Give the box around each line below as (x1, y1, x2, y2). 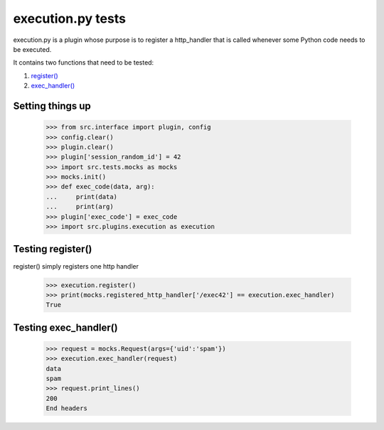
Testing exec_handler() (13, 321, 118, 333)
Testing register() (13, 243, 92, 255)
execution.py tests (13, 11, 126, 26)
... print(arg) (46, 203, 114, 211)
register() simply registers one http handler (13, 262, 139, 270)
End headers (46, 404, 88, 412)
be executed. (13, 45, 52, 53)
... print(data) (46, 193, 117, 200)
